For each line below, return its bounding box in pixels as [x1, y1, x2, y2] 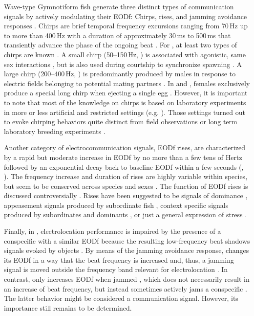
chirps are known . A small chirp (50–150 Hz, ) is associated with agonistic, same [4, 49, 246, 59]
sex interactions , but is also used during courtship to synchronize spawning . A [4, 59, 242, 69]
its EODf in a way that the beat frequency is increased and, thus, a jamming [4, 254, 234, 265]
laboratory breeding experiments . [4, 126, 106, 136]
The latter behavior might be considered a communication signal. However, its [4, 293, 238, 303]
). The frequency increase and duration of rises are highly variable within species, [4, 171, 248, 181]
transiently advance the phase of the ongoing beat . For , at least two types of [4, 40, 237, 50]
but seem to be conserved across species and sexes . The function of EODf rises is [4, 181, 248, 191]
